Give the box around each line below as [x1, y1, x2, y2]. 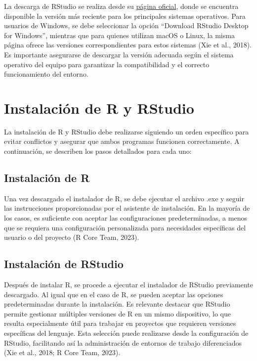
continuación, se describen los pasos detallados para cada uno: [4, 146, 192, 156]
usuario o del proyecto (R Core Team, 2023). [4, 232, 139, 242]
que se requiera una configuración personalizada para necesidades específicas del [4, 222, 246, 232]
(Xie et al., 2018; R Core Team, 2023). [4, 347, 121, 358]
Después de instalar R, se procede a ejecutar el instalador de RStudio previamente [4, 279, 253, 290]
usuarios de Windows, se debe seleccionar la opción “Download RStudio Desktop [4, 20, 249, 31]
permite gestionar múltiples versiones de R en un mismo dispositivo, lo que [4, 308, 231, 318]
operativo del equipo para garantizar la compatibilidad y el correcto [4, 59, 210, 69]
